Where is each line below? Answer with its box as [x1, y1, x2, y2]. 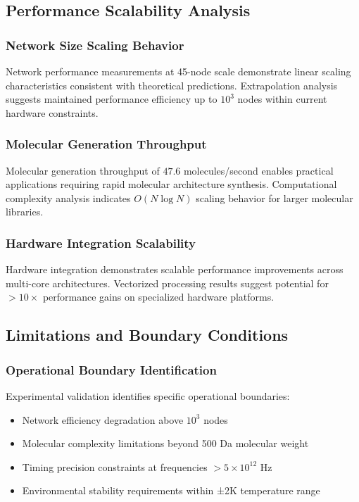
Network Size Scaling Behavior [6, 36, 184, 54]
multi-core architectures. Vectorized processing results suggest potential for [6, 275, 329, 290]
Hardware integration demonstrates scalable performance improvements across [6, 262, 344, 277]
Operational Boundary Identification [6, 360, 217, 378]
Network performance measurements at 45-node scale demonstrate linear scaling [6, 64, 351, 78]
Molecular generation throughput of [6, 163, 160, 177]
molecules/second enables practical [183, 163, 334, 177]
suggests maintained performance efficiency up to [6, 92, 218, 106]
